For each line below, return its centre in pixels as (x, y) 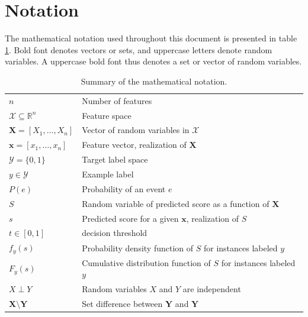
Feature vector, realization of (134, 145)
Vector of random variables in (136, 130)
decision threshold (115, 233)
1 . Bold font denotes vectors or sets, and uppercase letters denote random (139, 49)
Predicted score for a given (130, 218)
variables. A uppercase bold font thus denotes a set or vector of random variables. (153, 61)
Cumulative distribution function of (146, 262)
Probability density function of (138, 248)
